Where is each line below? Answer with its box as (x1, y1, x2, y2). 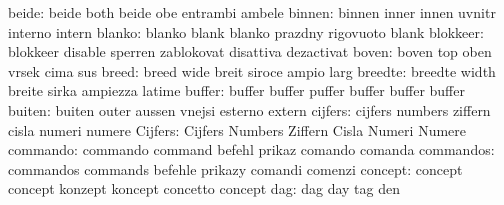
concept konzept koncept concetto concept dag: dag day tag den (8, 178, 400, 199)
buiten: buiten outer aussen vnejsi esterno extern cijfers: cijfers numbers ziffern (8, 99, 491, 120)
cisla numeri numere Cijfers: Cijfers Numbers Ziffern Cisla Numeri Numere (8, 119, 466, 140)
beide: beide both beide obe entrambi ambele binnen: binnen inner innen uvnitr (8, 2, 496, 22)
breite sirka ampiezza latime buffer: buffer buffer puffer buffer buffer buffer (8, 80, 465, 101)
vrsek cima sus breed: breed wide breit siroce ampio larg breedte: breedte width (8, 60, 496, 81)
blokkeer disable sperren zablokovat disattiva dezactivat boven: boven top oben (8, 41, 492, 62)
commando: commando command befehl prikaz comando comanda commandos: (8, 139, 495, 160)
